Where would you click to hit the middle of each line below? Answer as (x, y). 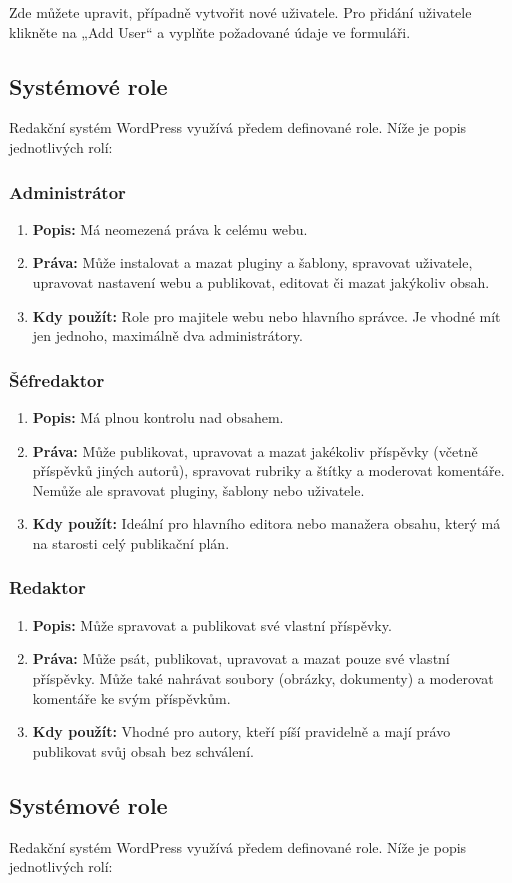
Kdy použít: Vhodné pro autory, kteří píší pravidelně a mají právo (241, 731)
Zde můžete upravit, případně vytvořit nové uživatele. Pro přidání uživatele (240, 12)
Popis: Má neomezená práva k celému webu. (170, 228)
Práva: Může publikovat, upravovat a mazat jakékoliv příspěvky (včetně (255, 450)
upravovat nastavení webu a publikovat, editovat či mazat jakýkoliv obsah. (261, 281)
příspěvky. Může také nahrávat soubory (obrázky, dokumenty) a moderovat (263, 677)
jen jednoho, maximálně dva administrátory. (167, 335)
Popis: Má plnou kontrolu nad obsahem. (158, 416)
